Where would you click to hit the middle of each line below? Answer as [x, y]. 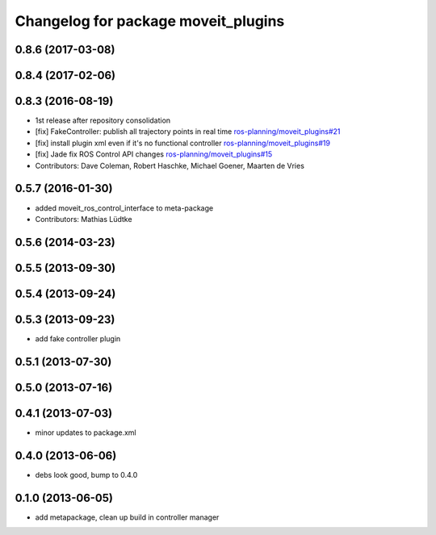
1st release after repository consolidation [103, 120]
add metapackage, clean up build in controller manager [127, 517]
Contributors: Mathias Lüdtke [84, 219]
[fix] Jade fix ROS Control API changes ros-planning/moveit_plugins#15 [154, 154]
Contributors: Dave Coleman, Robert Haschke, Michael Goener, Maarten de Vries [170, 165]
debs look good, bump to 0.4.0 [86, 474]
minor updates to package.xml [86, 433]
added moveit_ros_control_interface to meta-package [124, 208]
